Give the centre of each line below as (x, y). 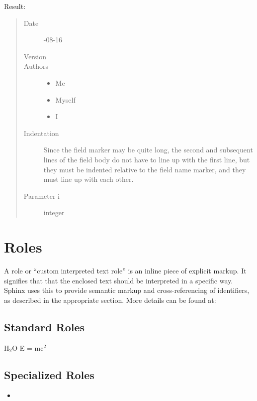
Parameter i (42, 196)
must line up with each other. (88, 179)
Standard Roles (44, 327)
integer (54, 212)
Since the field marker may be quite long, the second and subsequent (148, 150)
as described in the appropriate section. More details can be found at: (110, 300)
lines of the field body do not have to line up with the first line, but (147, 159)
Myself (65, 99)
